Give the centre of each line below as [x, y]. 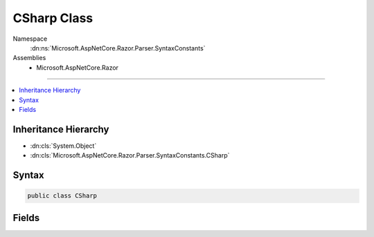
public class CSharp [62, 196]
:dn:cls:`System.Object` [63, 146]
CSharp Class [53, 18]
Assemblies [29, 58]
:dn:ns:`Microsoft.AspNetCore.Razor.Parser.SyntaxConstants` [118, 48]
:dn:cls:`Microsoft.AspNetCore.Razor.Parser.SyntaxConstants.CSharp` [130, 155]
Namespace [30, 39]
